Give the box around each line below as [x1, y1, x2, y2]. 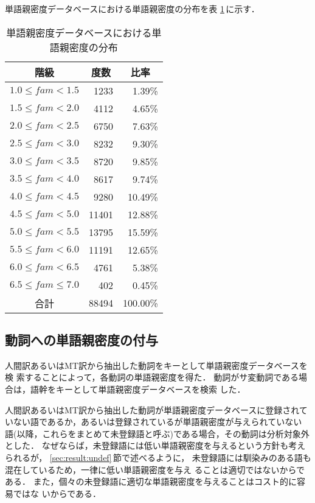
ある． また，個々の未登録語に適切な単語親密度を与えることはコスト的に [5, 475, 297, 488]
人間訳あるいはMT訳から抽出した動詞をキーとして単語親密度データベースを [5, 359, 308, 371]
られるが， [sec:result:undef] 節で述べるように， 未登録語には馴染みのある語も [5, 451, 311, 463]
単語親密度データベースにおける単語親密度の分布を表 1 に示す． [5, 2, 260, 15]
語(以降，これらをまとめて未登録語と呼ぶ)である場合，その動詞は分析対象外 [5, 427, 310, 440]
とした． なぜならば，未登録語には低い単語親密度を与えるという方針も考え [5, 439, 306, 452]
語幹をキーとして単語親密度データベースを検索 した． [30, 382, 246, 395]
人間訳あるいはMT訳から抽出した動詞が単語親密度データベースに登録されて [5, 403, 308, 416]
